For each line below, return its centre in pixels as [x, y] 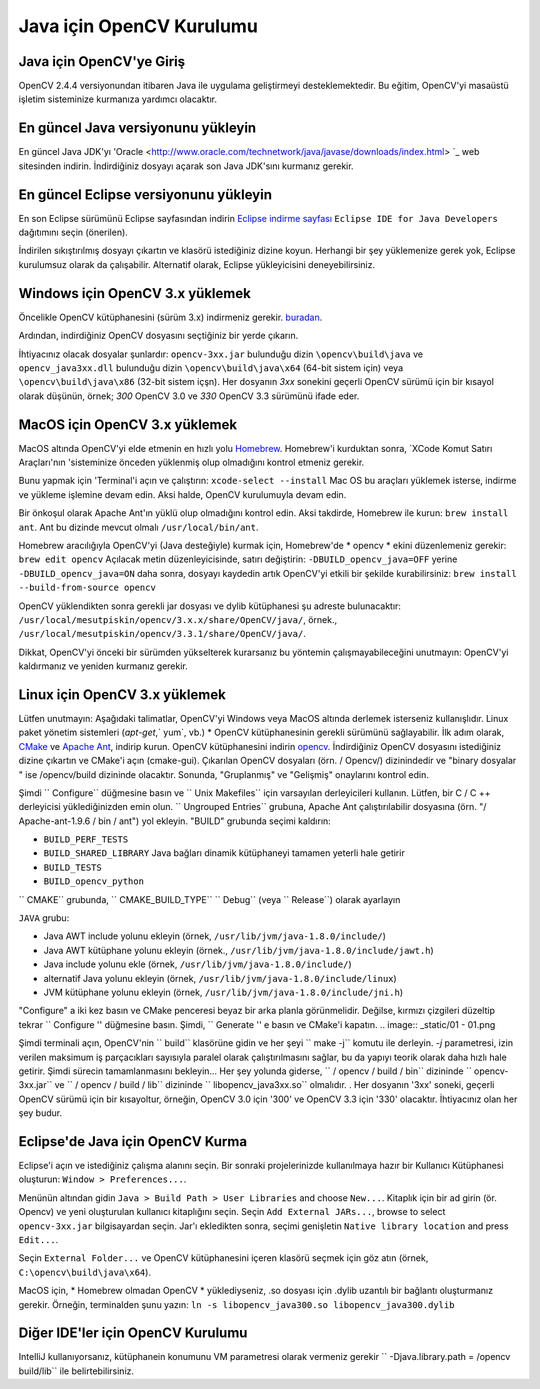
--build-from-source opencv [87, 588]
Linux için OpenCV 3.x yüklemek [122, 694]
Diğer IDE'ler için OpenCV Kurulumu [133, 1333]
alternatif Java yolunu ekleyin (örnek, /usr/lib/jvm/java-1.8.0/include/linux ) [220, 978]
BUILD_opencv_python [94, 881]
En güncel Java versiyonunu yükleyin [137, 128]
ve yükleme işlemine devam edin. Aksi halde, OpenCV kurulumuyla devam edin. [182, 494]
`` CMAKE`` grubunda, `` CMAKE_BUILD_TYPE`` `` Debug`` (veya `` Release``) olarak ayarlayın [209, 899]
